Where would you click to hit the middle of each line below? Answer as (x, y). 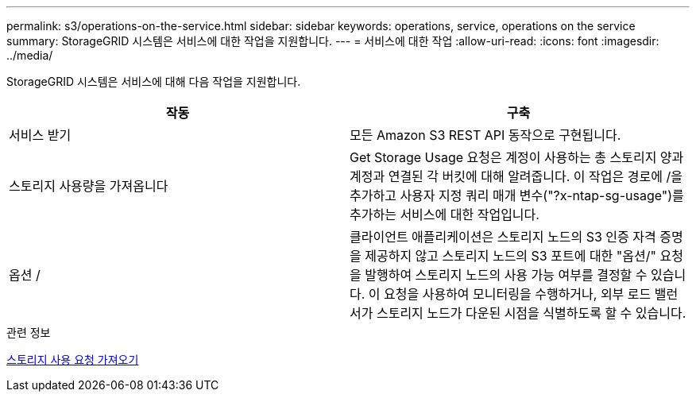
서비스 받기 (40, 135)
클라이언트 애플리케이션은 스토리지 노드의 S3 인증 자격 (503, 237)
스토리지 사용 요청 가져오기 (73, 359)
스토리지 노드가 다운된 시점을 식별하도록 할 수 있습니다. (531, 313)
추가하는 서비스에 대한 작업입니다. (445, 214)
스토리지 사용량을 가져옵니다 (89, 186)
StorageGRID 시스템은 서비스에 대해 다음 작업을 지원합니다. (154, 81)
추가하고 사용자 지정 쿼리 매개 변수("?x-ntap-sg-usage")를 (517, 195)
